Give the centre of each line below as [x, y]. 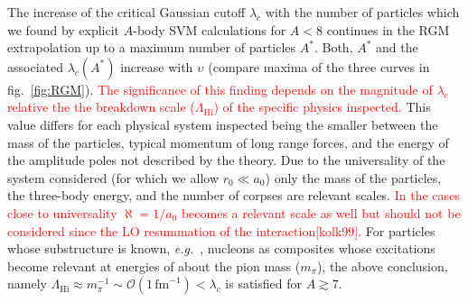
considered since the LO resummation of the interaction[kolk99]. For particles [221, 230]
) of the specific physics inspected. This [322, 107]
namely [27, 284]
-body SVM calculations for [210, 29]
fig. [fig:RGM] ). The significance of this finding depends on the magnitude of [220, 89]
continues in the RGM [388, 29]
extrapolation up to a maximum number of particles [152, 47]
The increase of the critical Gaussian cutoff [126, 12]
